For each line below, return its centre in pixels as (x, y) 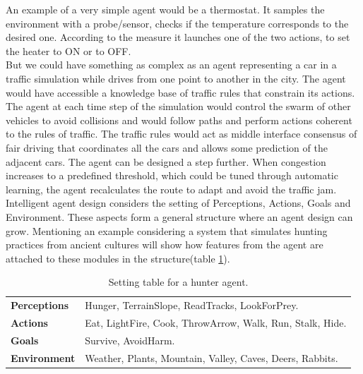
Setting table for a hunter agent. (178, 282)
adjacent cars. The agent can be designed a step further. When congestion (166, 161)
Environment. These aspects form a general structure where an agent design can (179, 216)
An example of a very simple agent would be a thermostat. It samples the (165, 9)
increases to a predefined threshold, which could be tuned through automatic (172, 175)
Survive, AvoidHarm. (130, 340)
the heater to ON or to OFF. (69, 50)
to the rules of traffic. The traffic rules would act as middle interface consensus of (181, 134)
